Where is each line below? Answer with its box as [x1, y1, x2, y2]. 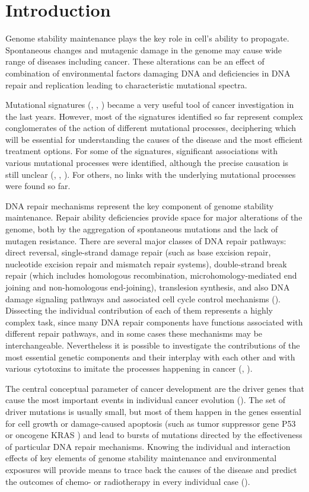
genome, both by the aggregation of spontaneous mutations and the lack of [5, 223, 278, 235]
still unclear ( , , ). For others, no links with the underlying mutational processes [5, 168, 296, 180]
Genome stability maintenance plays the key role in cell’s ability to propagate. [5, 32, 289, 44]
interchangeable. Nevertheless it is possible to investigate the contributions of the [5, 338, 300, 351]
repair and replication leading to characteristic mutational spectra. [5, 78, 247, 91]
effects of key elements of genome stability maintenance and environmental [5, 452, 277, 464]
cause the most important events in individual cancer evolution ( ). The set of [5, 394, 286, 406]
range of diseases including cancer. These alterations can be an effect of [5, 55, 265, 68]
